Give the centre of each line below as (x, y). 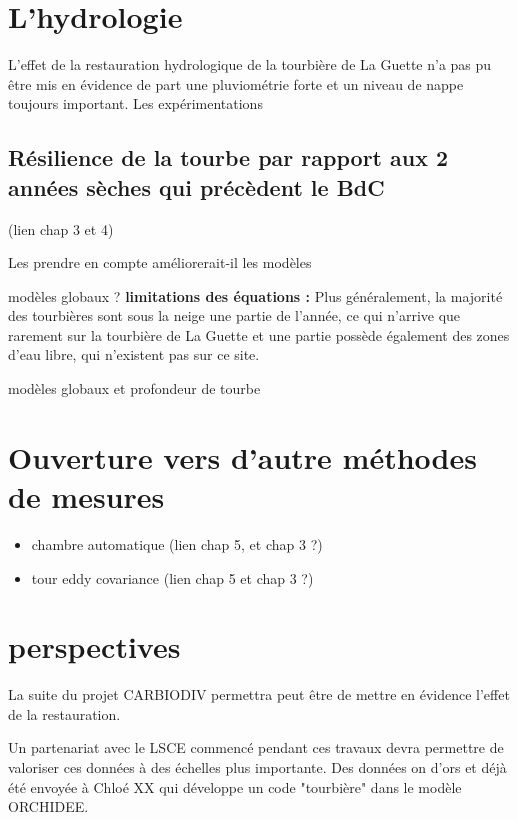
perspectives (94, 646)
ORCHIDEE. (48, 806)
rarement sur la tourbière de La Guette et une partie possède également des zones (259, 334)
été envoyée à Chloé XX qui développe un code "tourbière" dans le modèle (235, 786)
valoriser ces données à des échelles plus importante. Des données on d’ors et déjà (257, 767)
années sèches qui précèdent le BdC (196, 186)
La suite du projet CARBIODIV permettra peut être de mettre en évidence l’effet (259, 694)
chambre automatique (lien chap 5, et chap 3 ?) (177, 543)
